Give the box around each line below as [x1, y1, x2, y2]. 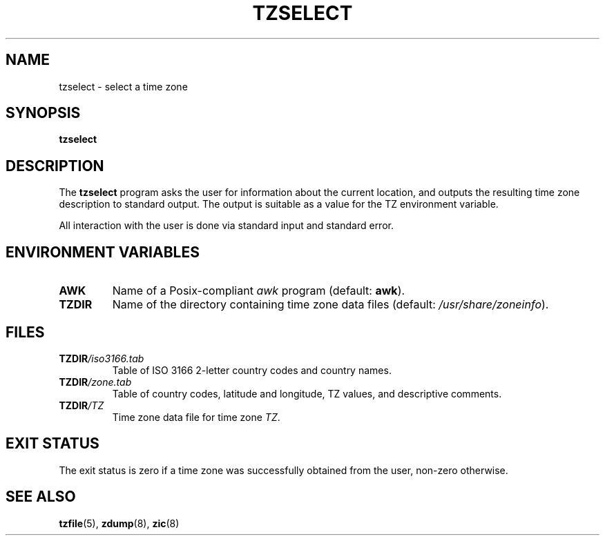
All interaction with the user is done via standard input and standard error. [59, 219, 394, 232]
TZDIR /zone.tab [59, 375, 132, 388]
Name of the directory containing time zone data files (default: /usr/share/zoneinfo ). [112, 297, 549, 312]
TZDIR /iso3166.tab [59, 352, 144, 364]
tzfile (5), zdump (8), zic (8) [59, 517, 180, 529]
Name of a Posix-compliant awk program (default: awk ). [112, 284, 405, 298]
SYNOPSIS [6, 104, 81, 122]
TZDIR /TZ [59, 399, 104, 411]
